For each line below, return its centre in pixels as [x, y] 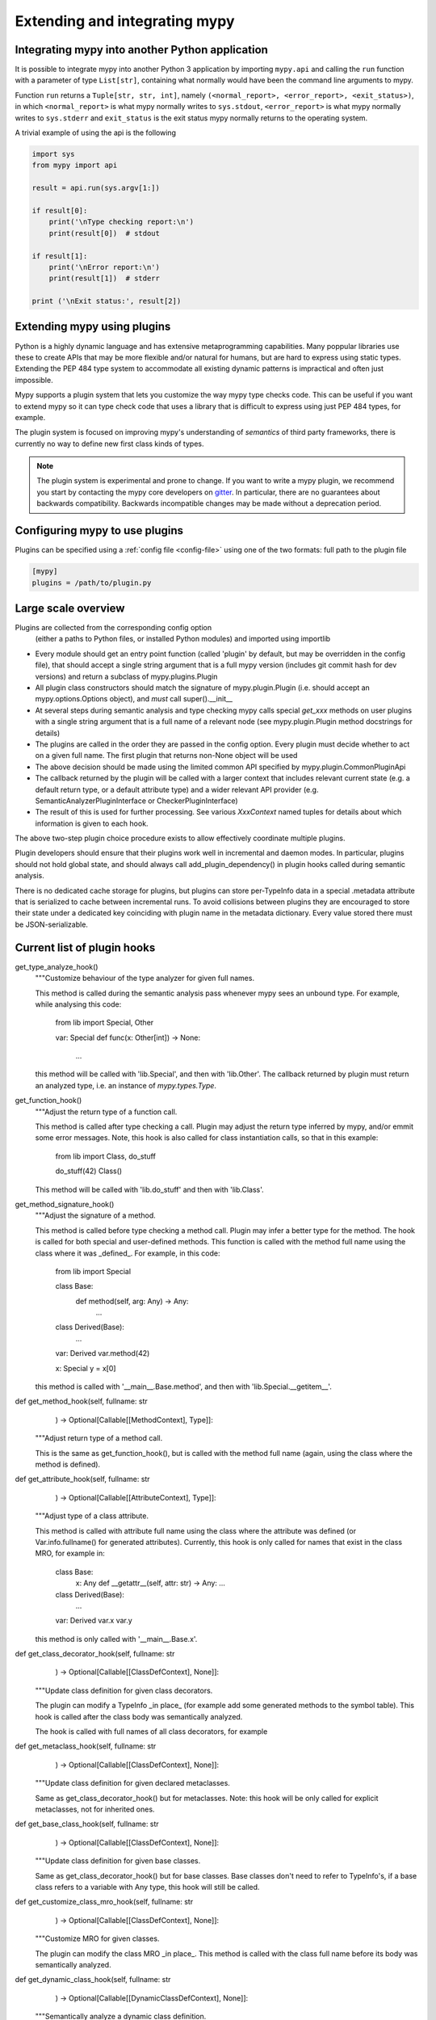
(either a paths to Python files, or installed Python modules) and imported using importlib [183, 639]
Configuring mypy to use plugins [99, 530]
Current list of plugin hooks [85, 947]
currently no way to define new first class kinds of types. [109, 444]
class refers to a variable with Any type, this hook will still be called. [147, 1887]
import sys [53, 154]
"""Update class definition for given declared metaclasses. [132, 1783]
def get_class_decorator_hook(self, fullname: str [95, 1654]
